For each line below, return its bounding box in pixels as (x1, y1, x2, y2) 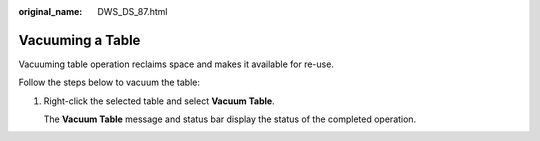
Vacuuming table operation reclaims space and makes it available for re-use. (18, 58, 335, 70)
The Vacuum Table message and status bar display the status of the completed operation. (43, 113, 417, 125)
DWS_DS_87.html (97, 6, 168, 17)
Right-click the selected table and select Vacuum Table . (43, 95, 275, 107)
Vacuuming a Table (18, 31, 141, 49)
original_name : (18, 6, 83, 17)
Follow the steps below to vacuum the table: (18, 76, 200, 89)
